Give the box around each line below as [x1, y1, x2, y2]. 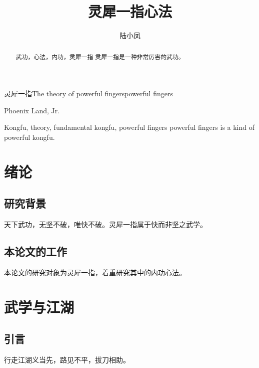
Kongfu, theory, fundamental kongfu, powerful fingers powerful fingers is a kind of [4, 122, 255, 132]
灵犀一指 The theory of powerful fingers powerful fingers [4, 88, 173, 99]
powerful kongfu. [4, 131, 55, 142]
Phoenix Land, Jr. [4, 105, 60, 115]
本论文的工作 [4, 244, 67, 259]
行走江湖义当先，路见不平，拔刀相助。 [4, 354, 130, 365]
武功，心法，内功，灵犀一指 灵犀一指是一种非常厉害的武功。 [15, 52, 184, 61]
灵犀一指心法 [87, 1, 172, 22]
